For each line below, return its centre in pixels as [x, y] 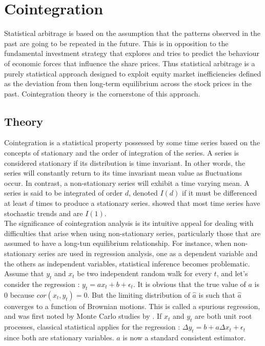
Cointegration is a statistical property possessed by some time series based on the [132, 142]
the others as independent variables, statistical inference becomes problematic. [127, 263]
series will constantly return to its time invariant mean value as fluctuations [123, 173]
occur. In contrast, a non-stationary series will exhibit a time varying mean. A [127, 182]
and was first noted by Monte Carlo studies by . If [83, 316]
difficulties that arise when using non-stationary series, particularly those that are [132, 233]
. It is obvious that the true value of [189, 284]
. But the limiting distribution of [139, 294]
